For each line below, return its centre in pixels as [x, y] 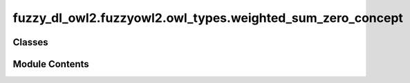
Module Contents [51, 64]
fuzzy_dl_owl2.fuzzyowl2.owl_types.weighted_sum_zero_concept [208, 18]
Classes [30, 42]
